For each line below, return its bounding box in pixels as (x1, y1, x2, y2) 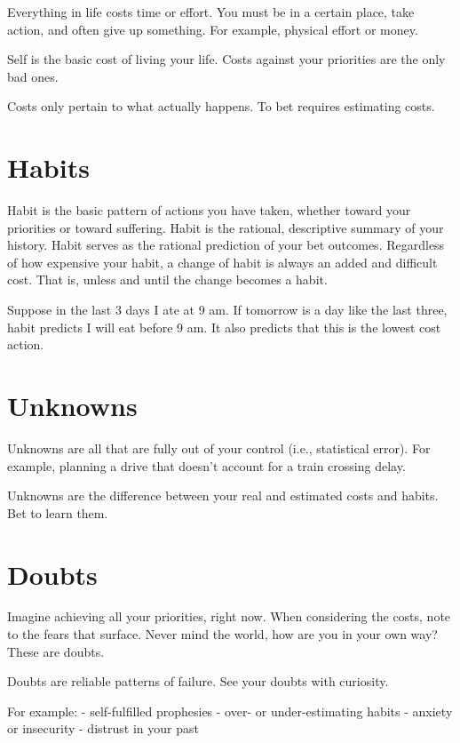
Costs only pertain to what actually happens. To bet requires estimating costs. (7, 97, 435, 116)
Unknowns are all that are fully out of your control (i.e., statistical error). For (7, 438, 431, 457)
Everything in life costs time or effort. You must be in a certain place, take (7, 3, 415, 20)
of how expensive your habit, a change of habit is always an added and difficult (7, 252, 438, 271)
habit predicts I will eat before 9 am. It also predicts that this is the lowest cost (7, 317, 441, 336)
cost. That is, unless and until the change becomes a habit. (7, 270, 328, 289)
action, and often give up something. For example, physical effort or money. (7, 20, 418, 38)
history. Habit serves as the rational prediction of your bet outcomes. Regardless (7, 236, 445, 254)
